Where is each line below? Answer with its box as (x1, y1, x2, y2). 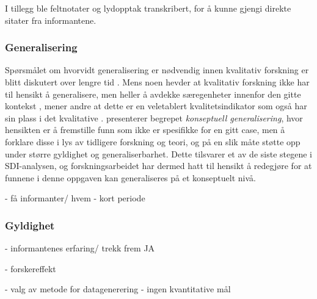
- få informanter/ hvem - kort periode (5, 192, 145, 204)
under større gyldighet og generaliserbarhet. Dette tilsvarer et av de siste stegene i (5, 147, 312, 160)
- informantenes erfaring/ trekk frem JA (5, 242, 155, 254)
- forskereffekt (5, 262, 56, 275)
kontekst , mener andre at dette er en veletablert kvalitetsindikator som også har (5, 99, 307, 112)
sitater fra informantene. (5, 13, 97, 26)
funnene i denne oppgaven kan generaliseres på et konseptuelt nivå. (5, 171, 256, 184)
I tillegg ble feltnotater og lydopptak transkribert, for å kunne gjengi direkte (5, 2, 291, 14)
